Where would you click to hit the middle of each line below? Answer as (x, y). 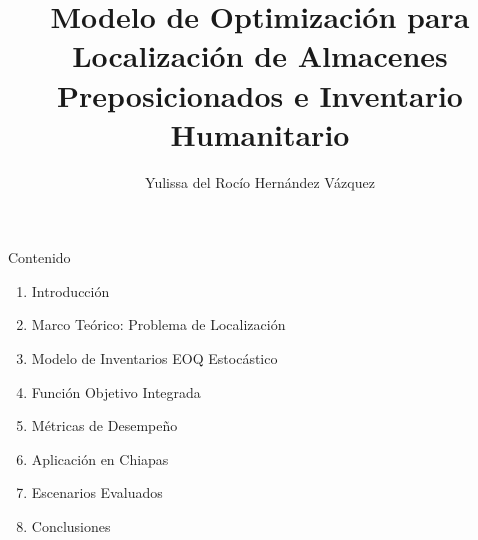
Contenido (39, 257)
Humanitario (260, 133)
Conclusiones (71, 526)
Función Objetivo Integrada (116, 391)
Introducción (70, 290)
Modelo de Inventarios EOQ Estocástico (154, 358)
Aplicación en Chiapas (100, 458)
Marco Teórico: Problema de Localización (158, 324)
